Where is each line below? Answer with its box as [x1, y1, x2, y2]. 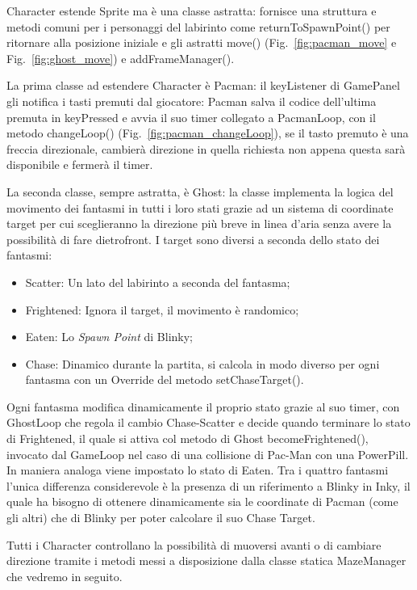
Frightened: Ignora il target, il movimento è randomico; [25, 301, 299, 318]
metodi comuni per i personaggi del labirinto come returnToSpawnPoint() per [6, 18, 390, 35]
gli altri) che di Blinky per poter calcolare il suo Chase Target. [6, 509, 315, 526]
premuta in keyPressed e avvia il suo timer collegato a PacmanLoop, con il [6, 108, 376, 125]
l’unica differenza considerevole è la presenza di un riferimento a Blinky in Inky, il [6, 477, 411, 494]
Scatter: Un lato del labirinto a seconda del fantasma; [25, 273, 290, 290]
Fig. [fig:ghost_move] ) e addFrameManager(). [6, 49, 235, 66]
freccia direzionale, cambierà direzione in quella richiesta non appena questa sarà [6, 140, 406, 157]
